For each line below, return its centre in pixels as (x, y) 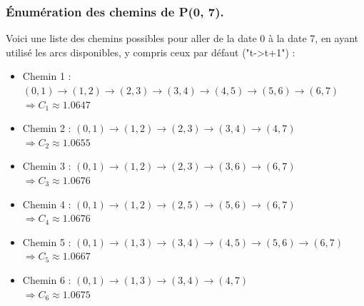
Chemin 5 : (47, 241)
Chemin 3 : (47, 166)
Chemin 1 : (47, 76)
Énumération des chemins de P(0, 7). (115, 11)
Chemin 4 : (47, 204)
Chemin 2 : (47, 128)
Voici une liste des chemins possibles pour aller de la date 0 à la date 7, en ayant (182, 38)
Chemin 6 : (47, 279)
